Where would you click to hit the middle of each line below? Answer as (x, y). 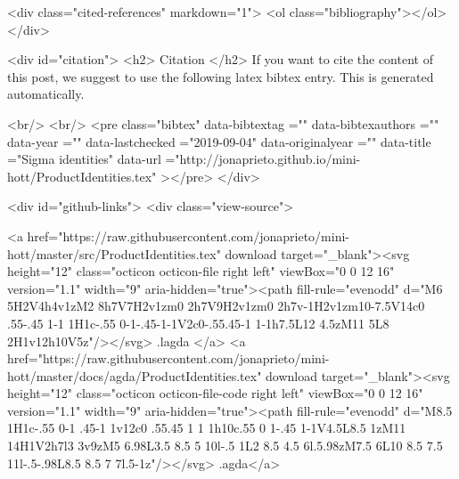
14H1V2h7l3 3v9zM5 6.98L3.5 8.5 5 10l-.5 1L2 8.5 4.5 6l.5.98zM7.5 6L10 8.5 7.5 (225, 446)
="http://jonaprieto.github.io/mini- (263, 159)
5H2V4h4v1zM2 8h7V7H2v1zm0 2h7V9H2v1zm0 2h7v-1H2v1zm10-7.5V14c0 (216, 306)
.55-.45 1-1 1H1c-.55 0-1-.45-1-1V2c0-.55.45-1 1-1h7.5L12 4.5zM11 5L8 (198, 323)
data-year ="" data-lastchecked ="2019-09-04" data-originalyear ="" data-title (219, 141)
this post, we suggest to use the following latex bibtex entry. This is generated (221, 76)
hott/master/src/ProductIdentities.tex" (114, 253)
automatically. (46, 94)
